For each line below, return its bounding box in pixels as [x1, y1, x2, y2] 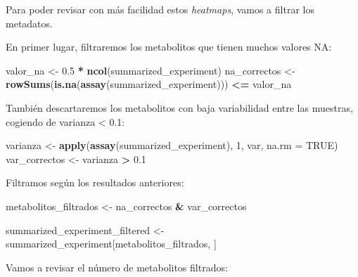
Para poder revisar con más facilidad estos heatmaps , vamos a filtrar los [6, 2, 314, 16]
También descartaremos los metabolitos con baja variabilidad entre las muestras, [6, 100, 353, 115]
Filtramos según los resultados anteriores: [6, 175, 184, 190]
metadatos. [6, 15, 53, 30]
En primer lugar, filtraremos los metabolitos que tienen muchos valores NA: [6, 39, 332, 54]
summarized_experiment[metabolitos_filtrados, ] [6, 236, 217, 251]
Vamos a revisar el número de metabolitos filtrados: [6, 259, 228, 274]
